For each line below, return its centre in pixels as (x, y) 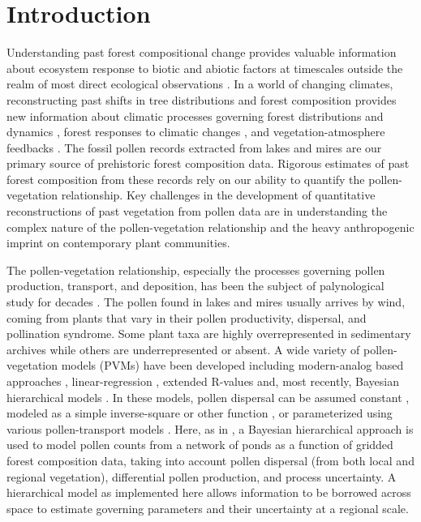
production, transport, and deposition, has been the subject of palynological (195, 286)
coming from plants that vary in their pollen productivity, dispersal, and (187, 317)
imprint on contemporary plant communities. (118, 243)
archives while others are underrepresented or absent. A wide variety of (183, 349)
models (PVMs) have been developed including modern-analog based (232, 365)
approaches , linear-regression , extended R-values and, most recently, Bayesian (203, 381)
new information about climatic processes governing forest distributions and (195, 116)
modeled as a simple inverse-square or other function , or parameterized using (200, 413)
